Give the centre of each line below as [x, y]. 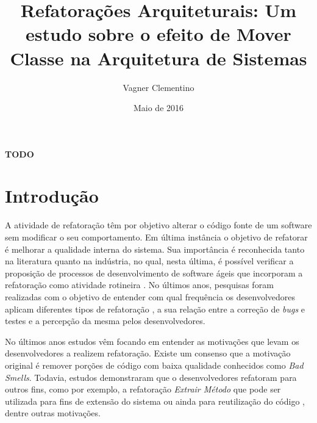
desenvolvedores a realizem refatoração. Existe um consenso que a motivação [148, 353]
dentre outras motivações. [53, 413]
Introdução [52, 196]
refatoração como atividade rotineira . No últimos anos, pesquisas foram [139, 285]
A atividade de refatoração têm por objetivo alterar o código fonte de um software [158, 225]
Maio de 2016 [158, 108]
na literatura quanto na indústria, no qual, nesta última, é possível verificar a [149, 261]
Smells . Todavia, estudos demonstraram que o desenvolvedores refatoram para [151, 377]
